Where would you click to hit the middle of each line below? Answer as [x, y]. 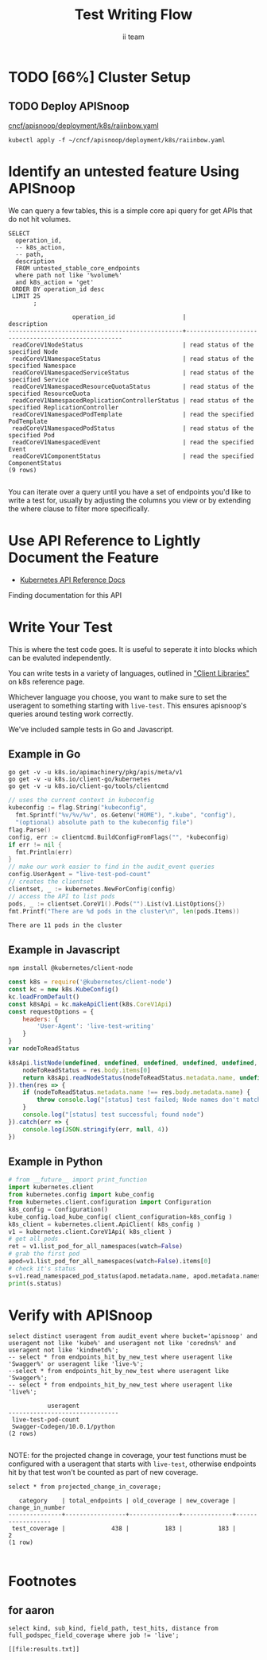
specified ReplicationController [64, 407]
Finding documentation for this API [65, 595]
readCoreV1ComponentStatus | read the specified [133, 456]
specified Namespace [43, 366]
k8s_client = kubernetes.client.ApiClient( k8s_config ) [104, 1224]
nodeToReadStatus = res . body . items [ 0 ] [87, 1070]
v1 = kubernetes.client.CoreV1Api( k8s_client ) [90, 1231]
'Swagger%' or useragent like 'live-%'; [76, 1364]
